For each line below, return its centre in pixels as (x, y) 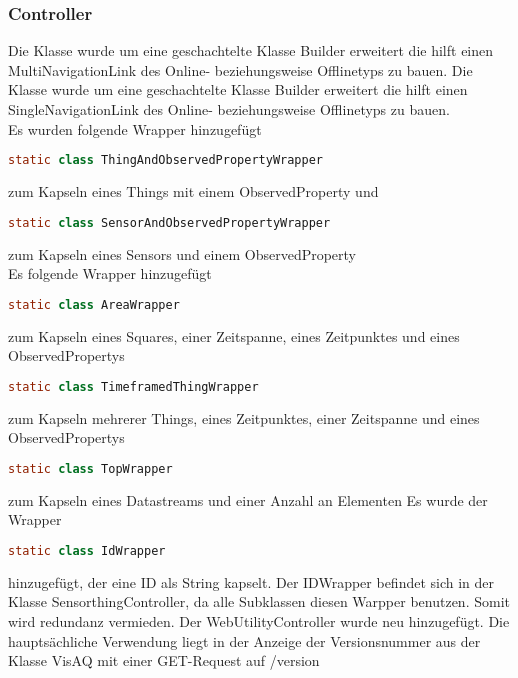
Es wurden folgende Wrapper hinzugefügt (135, 128)
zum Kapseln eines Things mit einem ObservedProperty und (193, 191)
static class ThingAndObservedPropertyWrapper (166, 160)
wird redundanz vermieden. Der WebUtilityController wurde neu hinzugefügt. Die (259, 620)
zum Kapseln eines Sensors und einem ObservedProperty (182, 253)
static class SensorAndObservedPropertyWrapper (169, 222)
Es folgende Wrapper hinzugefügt (110, 273)
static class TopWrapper (90, 468)
